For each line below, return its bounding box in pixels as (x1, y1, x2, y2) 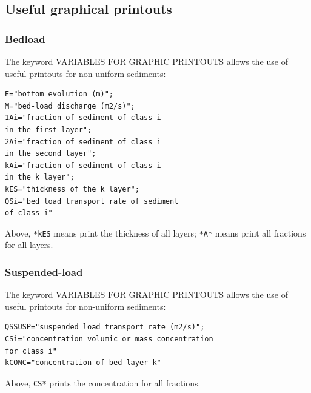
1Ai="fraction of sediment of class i (5, 113, 161, 123)
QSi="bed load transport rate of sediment (5, 196, 179, 206)
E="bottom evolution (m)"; (5, 90, 113, 99)
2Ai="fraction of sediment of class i (5, 137, 161, 146)
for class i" (5, 346, 57, 355)
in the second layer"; (5, 149, 96, 158)
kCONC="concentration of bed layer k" (5, 358, 161, 368)
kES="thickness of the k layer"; (5, 184, 139, 193)
